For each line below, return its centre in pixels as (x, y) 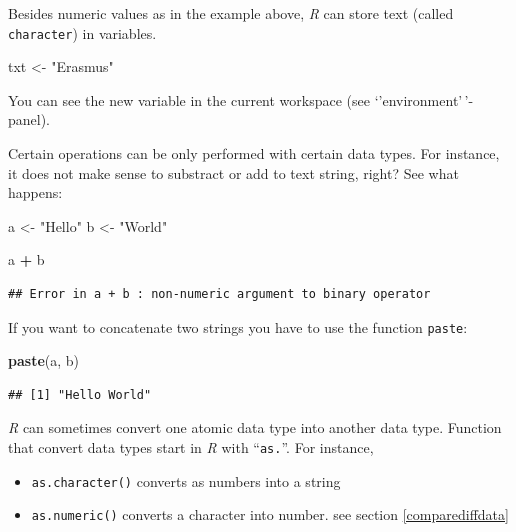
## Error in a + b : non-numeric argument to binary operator (219, 294)
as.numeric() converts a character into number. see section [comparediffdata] (270, 514)
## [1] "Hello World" (80, 394)
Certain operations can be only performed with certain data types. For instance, (254, 153)
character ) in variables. (82, 32)
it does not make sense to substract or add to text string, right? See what (233, 172)
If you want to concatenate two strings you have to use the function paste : (238, 326)
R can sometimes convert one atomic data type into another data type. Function (255, 427)
